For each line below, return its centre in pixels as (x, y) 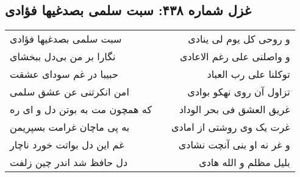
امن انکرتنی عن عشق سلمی (70, 92)
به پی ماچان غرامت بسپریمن (70, 127)
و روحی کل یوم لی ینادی (239, 39)
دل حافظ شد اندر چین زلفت (69, 162)
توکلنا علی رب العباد (248, 74)
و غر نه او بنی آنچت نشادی (234, 145)
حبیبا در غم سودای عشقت (64, 74)
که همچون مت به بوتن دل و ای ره (81, 109)
